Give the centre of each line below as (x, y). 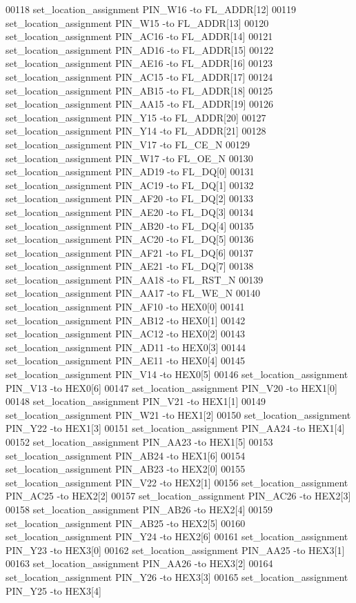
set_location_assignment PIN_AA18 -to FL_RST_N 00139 (135, 279)
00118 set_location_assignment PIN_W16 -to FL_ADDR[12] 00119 (151, 9)
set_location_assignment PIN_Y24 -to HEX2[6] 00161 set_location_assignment (177, 536)
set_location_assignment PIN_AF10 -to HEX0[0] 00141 (125, 307)
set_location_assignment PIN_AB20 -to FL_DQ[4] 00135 (130, 225)
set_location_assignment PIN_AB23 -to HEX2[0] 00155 (126, 469)
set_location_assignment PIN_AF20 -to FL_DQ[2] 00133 (129, 198)
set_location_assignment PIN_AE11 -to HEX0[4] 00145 (125, 360)
